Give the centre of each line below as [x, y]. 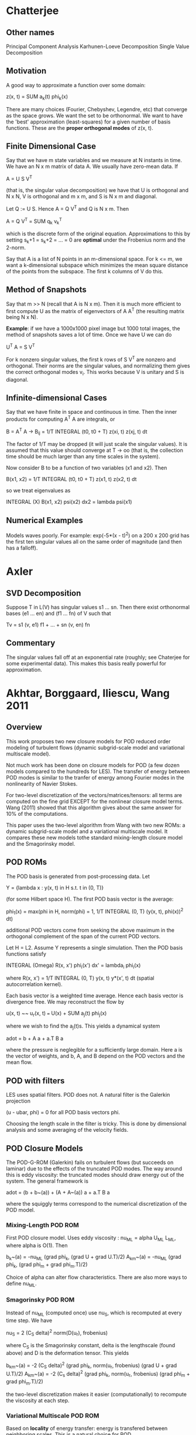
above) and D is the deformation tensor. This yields [68, 1352]
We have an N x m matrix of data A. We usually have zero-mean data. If [92, 166]
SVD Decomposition [44, 593]
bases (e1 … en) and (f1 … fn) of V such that [59, 613]
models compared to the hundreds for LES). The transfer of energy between [98, 771]
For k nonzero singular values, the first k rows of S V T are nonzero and [91, 359]
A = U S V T [19, 178]
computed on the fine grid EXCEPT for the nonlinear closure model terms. [95, 801]
